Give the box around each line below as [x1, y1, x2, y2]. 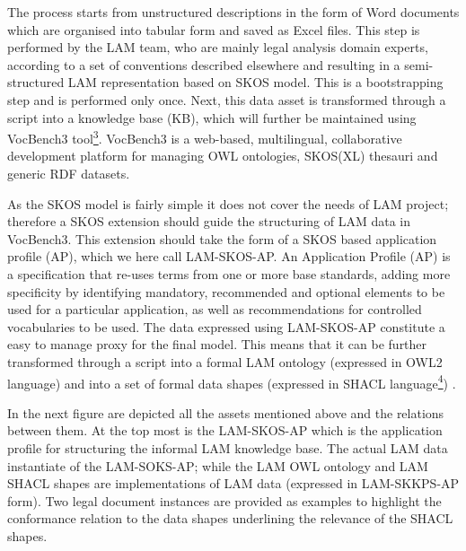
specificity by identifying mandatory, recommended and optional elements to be [7, 282, 445, 301]
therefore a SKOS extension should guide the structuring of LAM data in [7, 212, 411, 231]
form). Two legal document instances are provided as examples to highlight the [7, 491, 442, 510]
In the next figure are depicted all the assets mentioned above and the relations [7, 403, 444, 422]
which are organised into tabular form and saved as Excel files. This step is [7, 20, 420, 39]
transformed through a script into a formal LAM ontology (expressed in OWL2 [7, 352, 443, 371]
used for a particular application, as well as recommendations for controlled [7, 300, 422, 319]
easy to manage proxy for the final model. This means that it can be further [7, 335, 427, 354]
